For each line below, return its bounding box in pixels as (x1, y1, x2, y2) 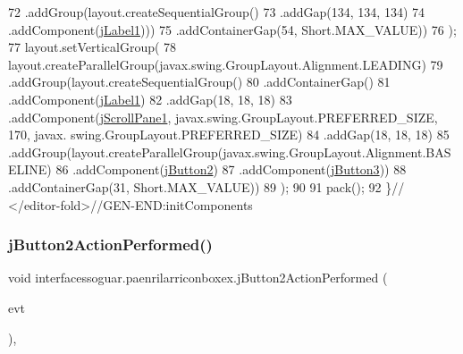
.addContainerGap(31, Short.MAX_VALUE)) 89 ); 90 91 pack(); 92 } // (8, 177, 405, 196)
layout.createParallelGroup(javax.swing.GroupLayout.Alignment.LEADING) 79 (8, 55, 443, 73)
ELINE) (8, 160, 52, 179)
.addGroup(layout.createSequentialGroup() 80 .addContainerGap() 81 (8, 72, 391, 91)
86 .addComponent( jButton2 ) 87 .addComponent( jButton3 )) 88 (55, 160, 407, 179)
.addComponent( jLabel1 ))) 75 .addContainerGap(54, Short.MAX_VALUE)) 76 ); (8, 20, 457, 38)
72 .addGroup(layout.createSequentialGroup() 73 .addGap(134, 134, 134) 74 (8, 3, 425, 21)
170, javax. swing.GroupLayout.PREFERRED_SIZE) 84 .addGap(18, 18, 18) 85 (8, 125, 450, 144)
